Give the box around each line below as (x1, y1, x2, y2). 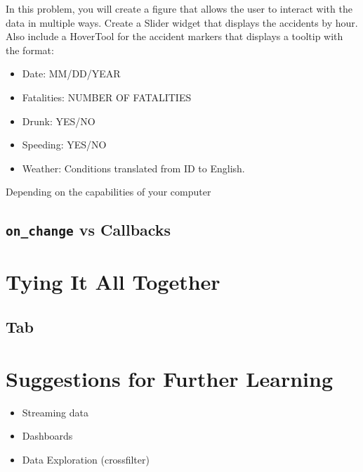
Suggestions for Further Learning (6, 364, 334, 393)
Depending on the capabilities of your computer (6, 184, 211, 199)
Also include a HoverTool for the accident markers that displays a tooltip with (6, 29, 343, 44)
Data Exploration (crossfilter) (22, 452, 150, 466)
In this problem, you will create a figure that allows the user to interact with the (6, 1, 352, 15)
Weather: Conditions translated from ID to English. (22, 160, 245, 175)
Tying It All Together (6, 267, 220, 296)
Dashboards (22, 428, 73, 443)
